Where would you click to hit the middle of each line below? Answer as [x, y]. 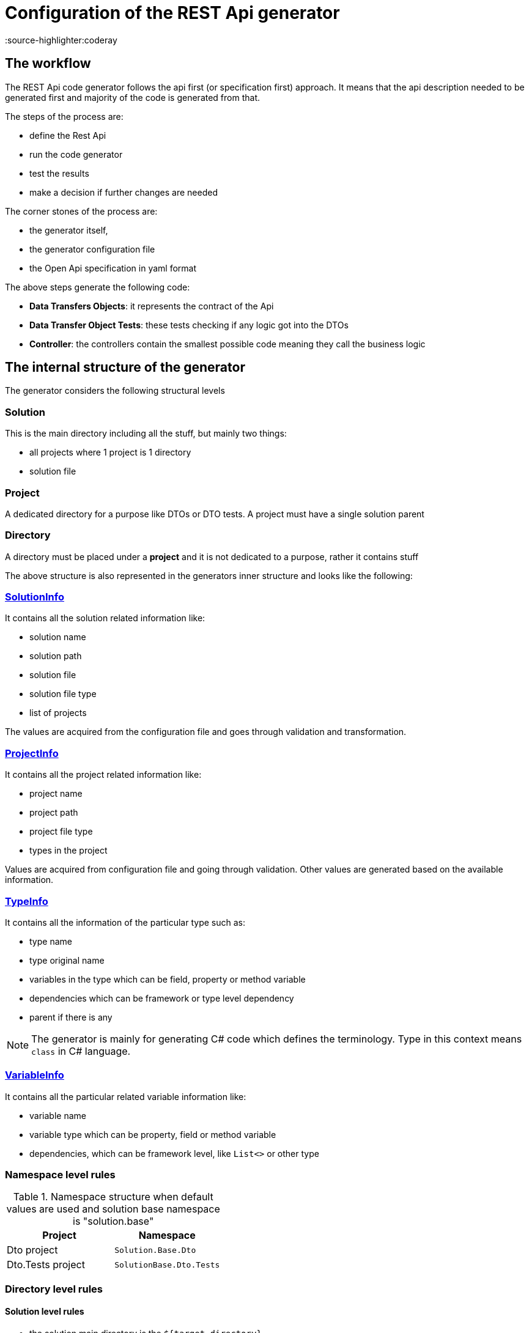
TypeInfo [27, 901]
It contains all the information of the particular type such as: [125, 922]
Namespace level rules [60, 1175]
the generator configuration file [92, 249]
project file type [61, 832]
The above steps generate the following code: [98, 287]
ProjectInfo [32, 753]
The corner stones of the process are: [81, 211]
